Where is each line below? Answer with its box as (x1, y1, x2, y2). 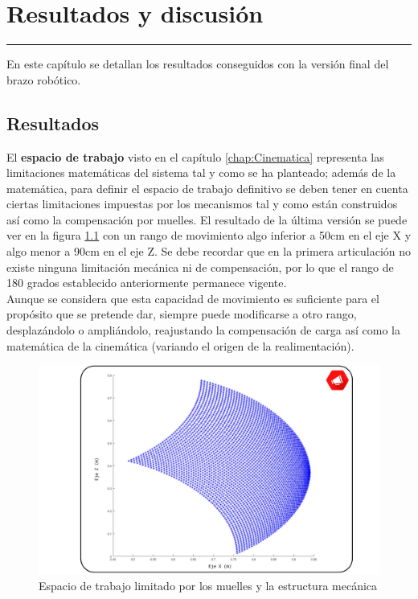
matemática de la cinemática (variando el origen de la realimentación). (6, 337, 354, 354)
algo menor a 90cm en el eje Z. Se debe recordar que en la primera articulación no (6, 243, 412, 260)
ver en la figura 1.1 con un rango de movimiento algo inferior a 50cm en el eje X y (6, 227, 412, 244)
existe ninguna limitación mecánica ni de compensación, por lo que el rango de (6, 258, 394, 275)
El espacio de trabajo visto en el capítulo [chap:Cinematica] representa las (6, 148, 384, 165)
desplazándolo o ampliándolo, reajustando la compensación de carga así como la (6, 322, 400, 338)
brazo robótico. (6, 71, 81, 88)
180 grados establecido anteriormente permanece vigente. (6, 274, 287, 291)
